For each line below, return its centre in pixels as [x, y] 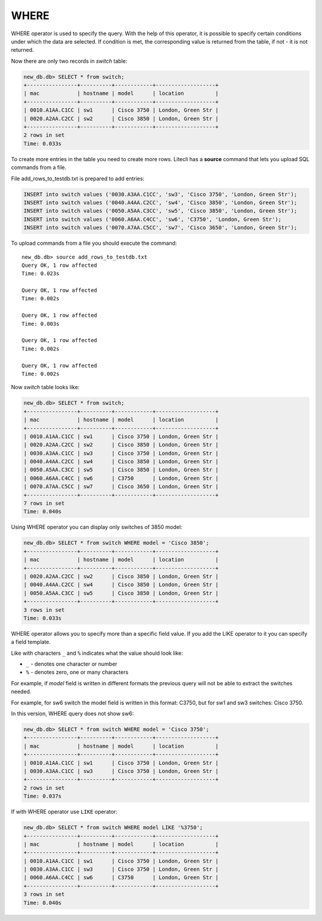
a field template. [31, 642]
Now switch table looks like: [45, 387]
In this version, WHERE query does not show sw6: [72, 714]
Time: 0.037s [43, 796]
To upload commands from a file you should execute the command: [94, 243]
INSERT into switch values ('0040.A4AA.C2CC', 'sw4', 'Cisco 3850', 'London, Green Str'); [160, 202]
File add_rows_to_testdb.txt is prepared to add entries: [78, 178]
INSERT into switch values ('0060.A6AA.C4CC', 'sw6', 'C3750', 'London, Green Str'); [152, 219]
